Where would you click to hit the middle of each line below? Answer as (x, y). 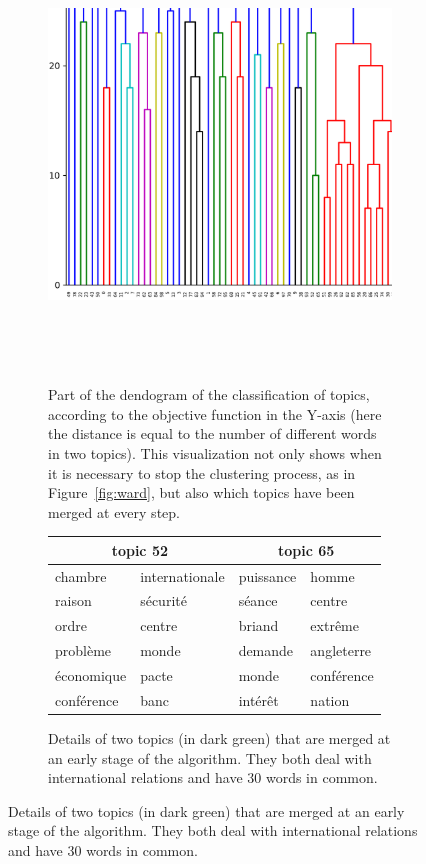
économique (91, 675)
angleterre (341, 650)
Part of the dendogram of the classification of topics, (209, 394)
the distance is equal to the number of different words (212, 433)
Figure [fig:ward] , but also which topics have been (201, 492)
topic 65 (306, 549)
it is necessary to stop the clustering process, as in (202, 472)
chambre (81, 575)
